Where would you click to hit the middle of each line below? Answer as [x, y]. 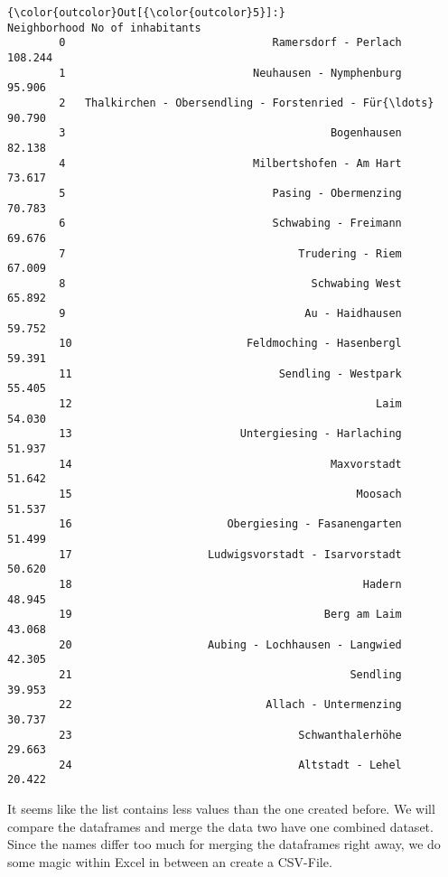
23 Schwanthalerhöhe [230, 735]
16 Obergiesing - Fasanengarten [230, 524]
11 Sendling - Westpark [230, 373]
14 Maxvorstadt [230, 464]
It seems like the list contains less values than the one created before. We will [221, 809]
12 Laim [230, 404]
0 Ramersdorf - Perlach [230, 43]
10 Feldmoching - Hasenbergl [230, 344]
